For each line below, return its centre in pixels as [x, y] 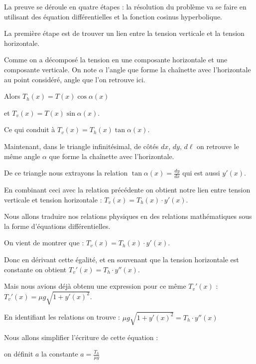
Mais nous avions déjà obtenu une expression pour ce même [95, 286]
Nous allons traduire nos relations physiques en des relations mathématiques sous [128, 216]
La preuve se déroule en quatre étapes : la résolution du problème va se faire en [125, 6]
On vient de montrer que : [44, 243]
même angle [22, 156]
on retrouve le [218, 146]
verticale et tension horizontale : [53, 199]
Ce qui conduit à [30, 129]
